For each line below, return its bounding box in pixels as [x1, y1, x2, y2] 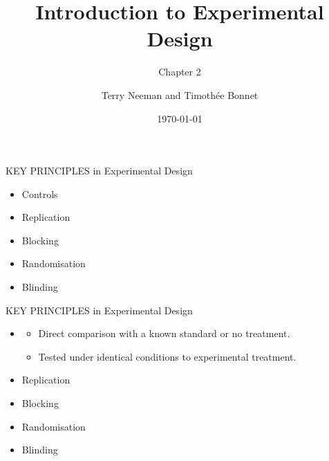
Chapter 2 [158, 64, 201, 79]
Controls [21, 186, 58, 201]
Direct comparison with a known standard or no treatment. [38, 326, 290, 341]
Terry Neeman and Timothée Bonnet [101, 87, 258, 102]
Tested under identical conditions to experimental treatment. [38, 349, 297, 363]
